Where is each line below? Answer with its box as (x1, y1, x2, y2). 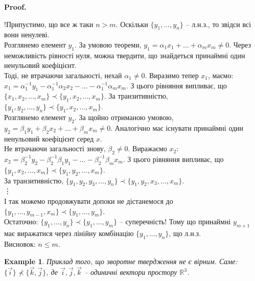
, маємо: (208, 69, 234, 80)
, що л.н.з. (169, 228, 201, 239)
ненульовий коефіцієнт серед (4, 133, 94, 144)
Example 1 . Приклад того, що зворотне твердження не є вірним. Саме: (4, 255, 238, 266)
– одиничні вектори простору (84, 267, 177, 277)
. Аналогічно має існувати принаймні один (110, 122, 244, 133)
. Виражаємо (128, 143, 167, 154)
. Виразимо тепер (145, 69, 199, 80)
